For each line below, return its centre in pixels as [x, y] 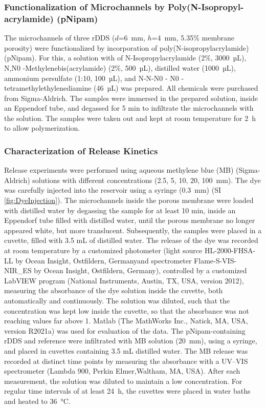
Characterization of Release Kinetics [81, 151]
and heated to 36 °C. [37, 401]
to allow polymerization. [42, 128]
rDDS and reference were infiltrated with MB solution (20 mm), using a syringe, [131, 341]
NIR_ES [18, 270]
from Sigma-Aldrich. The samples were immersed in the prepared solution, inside [131, 98]
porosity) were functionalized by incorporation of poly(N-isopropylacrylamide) [127, 47]
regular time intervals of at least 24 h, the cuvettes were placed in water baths [127, 391]
